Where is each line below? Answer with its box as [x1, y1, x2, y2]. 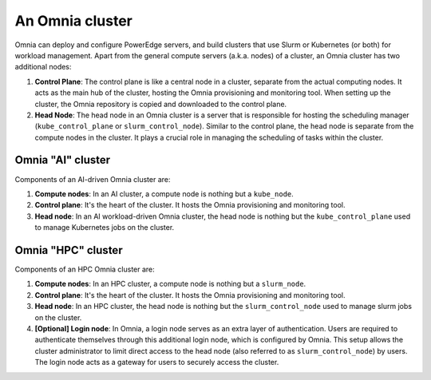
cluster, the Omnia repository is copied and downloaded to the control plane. [34, 99, 287, 109]
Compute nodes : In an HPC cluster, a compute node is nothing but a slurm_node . [34, 279, 306, 289]
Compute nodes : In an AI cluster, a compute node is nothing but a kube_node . [34, 188, 295, 199]
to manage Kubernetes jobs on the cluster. [34, 223, 175, 232]
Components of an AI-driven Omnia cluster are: [14, 174, 171, 184]
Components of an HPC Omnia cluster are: [14, 264, 155, 275]
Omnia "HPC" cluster [14, 243, 123, 257]
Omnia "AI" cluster [14, 153, 111, 167]
